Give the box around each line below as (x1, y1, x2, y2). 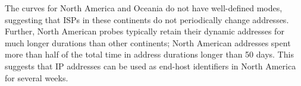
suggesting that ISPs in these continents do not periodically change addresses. (5, 13, 289, 26)
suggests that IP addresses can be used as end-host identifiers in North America (5, 59, 296, 72)
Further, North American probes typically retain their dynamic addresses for (5, 25, 284, 37)
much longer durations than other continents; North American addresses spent (5, 36, 291, 49)
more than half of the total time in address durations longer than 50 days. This (5, 48, 294, 60)
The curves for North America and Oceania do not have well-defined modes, (5, 2, 283, 14)
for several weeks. (5, 71, 68, 84)
